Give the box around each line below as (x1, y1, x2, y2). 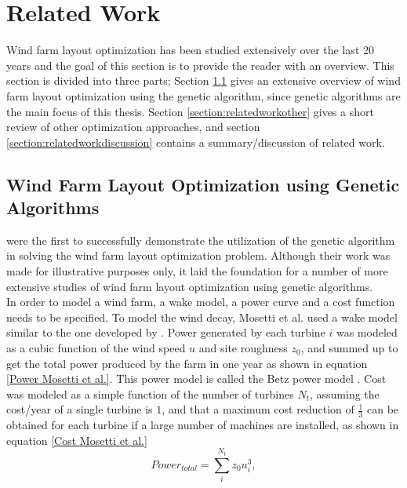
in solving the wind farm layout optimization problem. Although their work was (6, 247, 391, 264)
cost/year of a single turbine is (6, 401, 153, 417)
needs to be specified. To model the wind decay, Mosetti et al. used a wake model (6, 308, 398, 325)
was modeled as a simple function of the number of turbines (6, 385, 294, 402)
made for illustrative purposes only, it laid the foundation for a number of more (6, 263, 388, 279)
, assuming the (309, 385, 380, 402)
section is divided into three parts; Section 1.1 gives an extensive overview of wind (6, 72, 401, 89)
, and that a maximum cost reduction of (162, 401, 354, 417)
